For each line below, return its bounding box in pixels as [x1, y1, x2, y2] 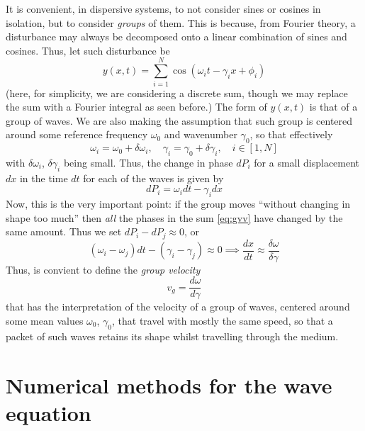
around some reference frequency [6, 127, 148, 142]
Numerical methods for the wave [6, 370, 332, 399]
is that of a [309, 99, 358, 114]
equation [6, 398, 91, 427]
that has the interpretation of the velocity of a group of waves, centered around [6, 299, 350, 314]
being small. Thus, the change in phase [63, 155, 233, 169]
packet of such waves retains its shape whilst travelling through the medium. [6, 328, 339, 343]
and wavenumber [164, 127, 237, 142]
